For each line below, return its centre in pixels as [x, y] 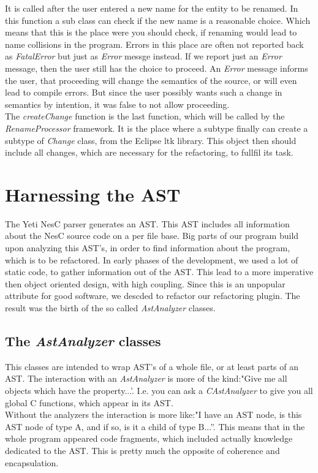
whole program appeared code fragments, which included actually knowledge [149, 438]
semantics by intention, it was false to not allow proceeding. [117, 104]
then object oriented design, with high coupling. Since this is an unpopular [145, 283]
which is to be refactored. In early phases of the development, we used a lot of [152, 259]
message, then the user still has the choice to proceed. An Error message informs [157, 68]
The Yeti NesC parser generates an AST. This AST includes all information [147, 223]
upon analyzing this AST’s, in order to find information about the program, [148, 248]
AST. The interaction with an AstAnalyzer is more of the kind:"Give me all [146, 378]
